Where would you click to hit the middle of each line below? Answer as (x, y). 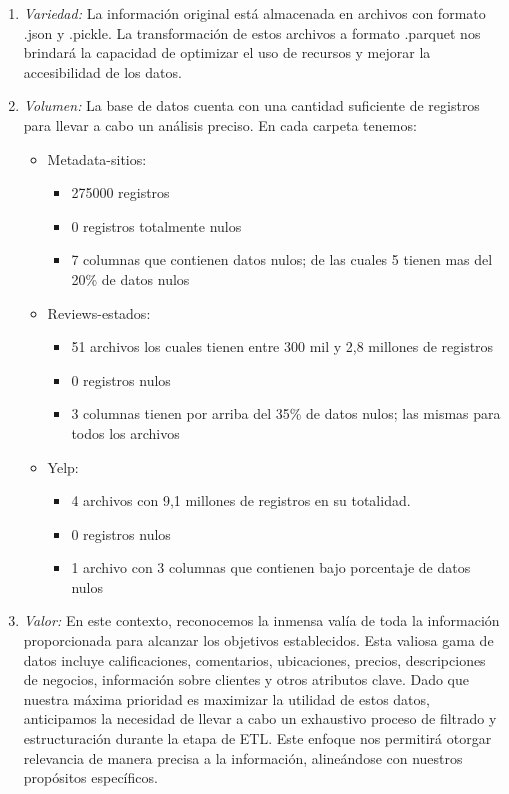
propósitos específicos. (90, 777)
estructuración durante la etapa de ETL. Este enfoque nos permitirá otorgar (257, 738)
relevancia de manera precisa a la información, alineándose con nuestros (243, 757)
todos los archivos (125, 432)
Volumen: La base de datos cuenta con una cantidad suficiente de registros (251, 105)
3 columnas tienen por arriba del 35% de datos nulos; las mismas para (286, 413)
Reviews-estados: (99, 312)
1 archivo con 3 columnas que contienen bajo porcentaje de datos (271, 567)
